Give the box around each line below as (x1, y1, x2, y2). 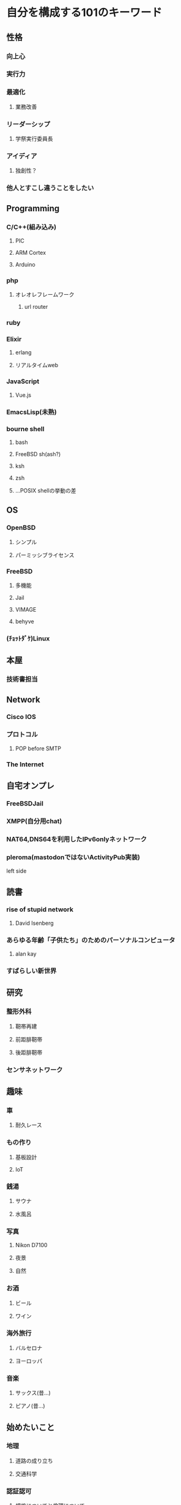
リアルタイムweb (15, 362, 59, 369)
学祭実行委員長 (15, 135, 53, 142)
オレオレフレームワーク (15, 291, 75, 298)
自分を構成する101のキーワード (6, 6, 163, 20)
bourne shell (6, 424, 45, 433)
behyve (15, 618, 35, 625)
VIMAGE (15, 605, 37, 613)
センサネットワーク (6, 1065, 63, 1074)
